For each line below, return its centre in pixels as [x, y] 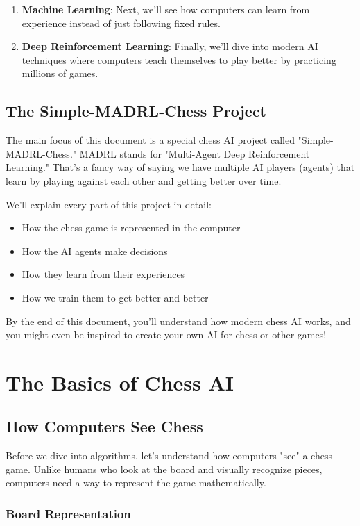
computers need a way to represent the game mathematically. [136, 483]
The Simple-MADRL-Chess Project [136, 111]
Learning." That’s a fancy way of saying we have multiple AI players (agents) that [180, 167]
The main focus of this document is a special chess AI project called [150, 140]
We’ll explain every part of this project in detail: [109, 204]
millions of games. [60, 73]
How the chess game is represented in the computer [131, 228]
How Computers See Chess [104, 426]
